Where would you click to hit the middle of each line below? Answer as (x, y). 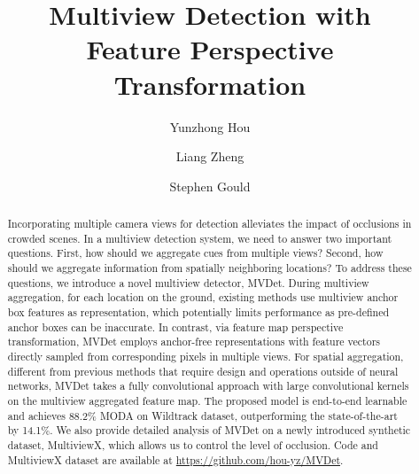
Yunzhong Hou (210, 126)
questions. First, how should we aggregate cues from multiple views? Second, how (195, 253)
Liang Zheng (210, 156)
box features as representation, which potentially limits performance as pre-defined (198, 312)
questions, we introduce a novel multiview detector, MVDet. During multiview (188, 282)
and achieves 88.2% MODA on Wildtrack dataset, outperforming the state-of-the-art (202, 415)
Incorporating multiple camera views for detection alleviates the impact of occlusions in (209, 224)
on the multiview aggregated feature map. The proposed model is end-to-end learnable (207, 400)
